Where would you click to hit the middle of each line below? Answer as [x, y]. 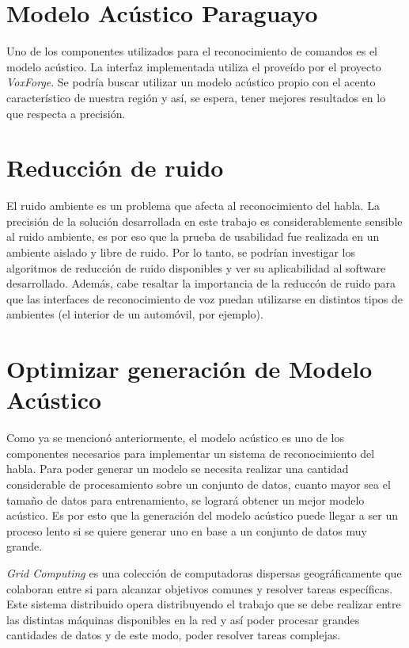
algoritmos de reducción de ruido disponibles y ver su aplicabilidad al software [196, 267]
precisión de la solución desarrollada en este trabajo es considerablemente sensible [204, 221]
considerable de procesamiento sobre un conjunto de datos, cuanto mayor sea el [199, 484]
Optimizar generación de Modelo [189, 369]
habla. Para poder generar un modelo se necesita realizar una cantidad [178, 469]
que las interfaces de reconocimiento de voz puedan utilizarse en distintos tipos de [205, 298]
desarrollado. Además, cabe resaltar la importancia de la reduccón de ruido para [201, 283]
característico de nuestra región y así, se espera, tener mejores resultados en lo [196, 97]
